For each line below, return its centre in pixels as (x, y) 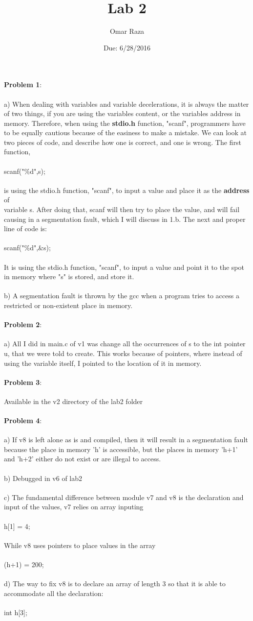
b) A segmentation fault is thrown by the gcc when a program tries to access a (122, 296)
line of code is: (25, 228)
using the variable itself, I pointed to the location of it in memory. (103, 363)
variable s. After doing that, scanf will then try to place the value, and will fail (122, 209)
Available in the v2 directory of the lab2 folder (74, 401)
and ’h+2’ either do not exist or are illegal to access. (83, 459)
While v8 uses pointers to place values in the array (80, 545)
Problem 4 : (23, 420)
